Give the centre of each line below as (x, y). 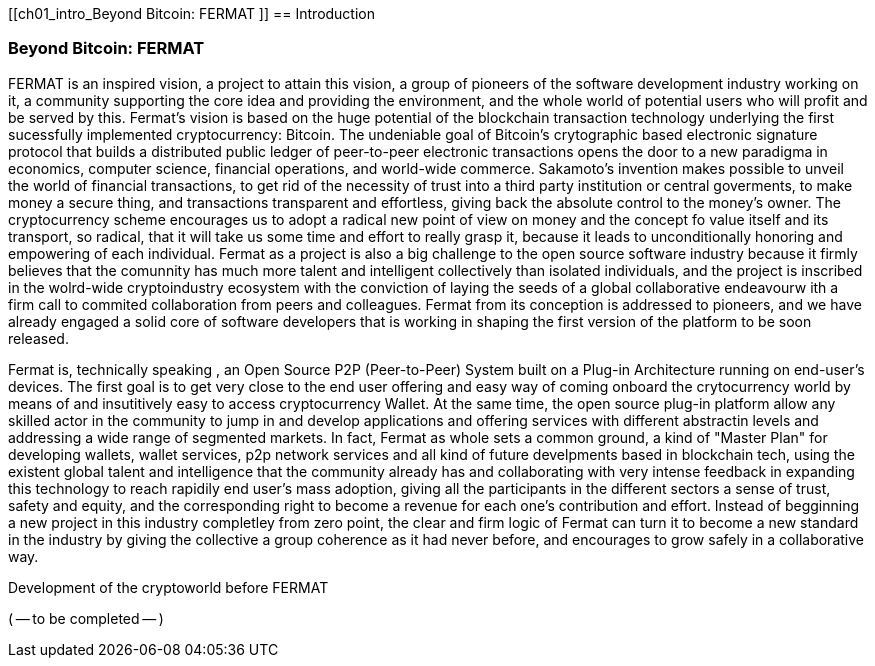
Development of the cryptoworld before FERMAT (168, 587)
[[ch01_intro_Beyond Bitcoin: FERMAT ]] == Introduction (192, 13)
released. (38, 338)
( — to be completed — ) (86, 618)
